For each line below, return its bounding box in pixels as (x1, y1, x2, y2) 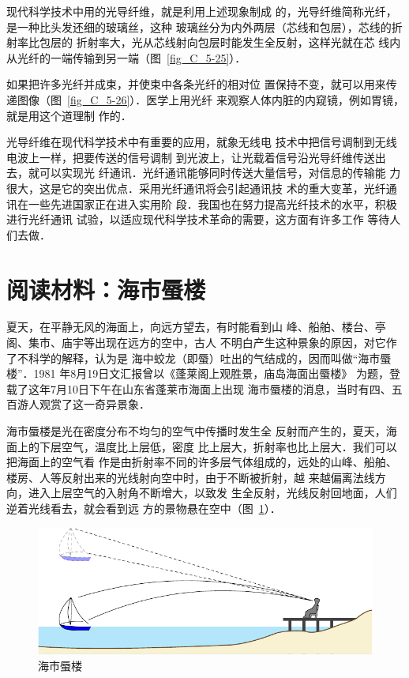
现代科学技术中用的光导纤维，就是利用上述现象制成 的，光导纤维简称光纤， (6, 3, 397, 19)
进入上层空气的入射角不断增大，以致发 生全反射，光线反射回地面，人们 (28, 484, 397, 501)
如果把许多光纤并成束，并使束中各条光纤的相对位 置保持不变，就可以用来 (6, 76, 386, 92)
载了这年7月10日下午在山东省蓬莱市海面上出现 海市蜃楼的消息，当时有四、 (6, 380, 392, 397)
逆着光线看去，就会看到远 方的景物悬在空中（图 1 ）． (6, 499, 281, 516)
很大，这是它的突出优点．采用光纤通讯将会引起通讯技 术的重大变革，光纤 (6, 179, 386, 196)
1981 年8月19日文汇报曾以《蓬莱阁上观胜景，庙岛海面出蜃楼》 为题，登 (33, 365, 400, 382)
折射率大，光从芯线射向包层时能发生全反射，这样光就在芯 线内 (76, 34, 401, 51)
